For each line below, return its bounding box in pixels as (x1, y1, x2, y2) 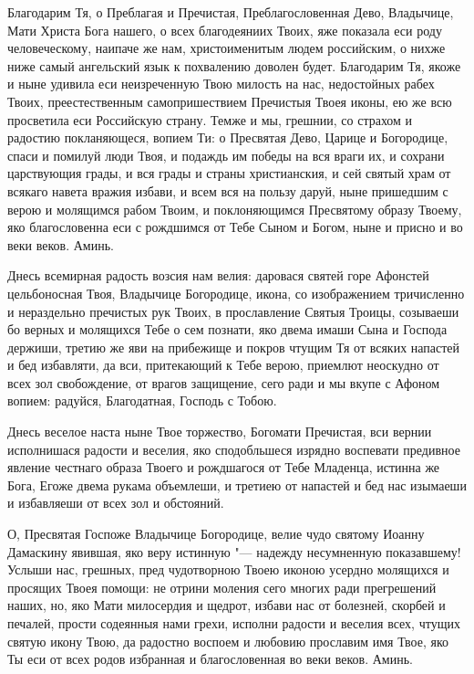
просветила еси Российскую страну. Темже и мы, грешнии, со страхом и (7, 110, 413, 129)
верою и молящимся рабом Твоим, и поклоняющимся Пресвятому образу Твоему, (7, 199, 462, 218)
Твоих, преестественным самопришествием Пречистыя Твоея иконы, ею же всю (7, 91, 452, 111)
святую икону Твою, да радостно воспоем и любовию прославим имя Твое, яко (7, 631, 449, 650)
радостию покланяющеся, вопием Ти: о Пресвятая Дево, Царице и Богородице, (7, 128, 448, 147)
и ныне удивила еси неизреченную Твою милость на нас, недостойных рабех (7, 74, 435, 93)
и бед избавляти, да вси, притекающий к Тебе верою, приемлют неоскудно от (7, 355, 439, 374)
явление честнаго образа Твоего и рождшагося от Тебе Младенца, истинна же (7, 458, 440, 477)
